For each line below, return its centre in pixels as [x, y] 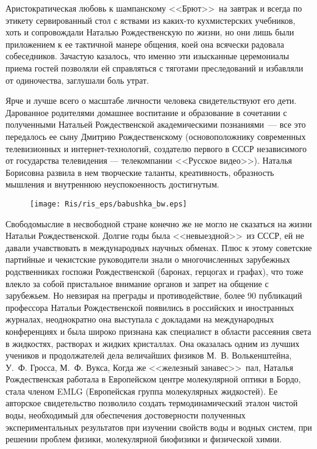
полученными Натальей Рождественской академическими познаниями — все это [156, 124]
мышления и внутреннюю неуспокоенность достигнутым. [112, 184]
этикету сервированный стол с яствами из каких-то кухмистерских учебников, [151, 20]
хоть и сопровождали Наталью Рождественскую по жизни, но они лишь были [150, 32]
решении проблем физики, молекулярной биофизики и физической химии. [144, 439]
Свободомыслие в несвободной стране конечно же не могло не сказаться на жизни [159, 223]
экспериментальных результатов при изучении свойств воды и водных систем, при [159, 427]
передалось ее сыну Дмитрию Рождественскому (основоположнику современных [156, 136]
